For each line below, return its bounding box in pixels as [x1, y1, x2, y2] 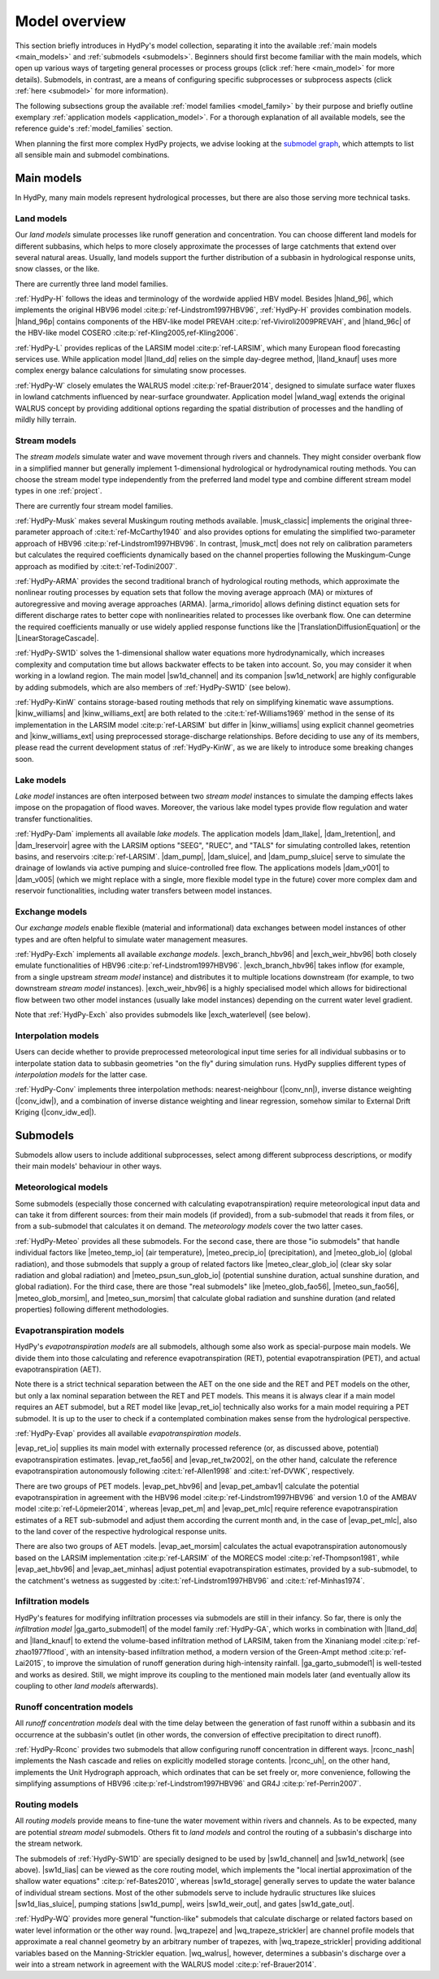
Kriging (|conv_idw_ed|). [15, 1107, 97, 1117]
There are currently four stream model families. [15, 501, 174, 511]
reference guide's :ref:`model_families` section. [15, 124, 173, 133]
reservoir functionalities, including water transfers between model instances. [15, 886, 272, 896]
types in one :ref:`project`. [15, 486, 102, 496]
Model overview [15, 12, 126, 30]
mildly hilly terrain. [15, 415, 77, 424]
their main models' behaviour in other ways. [15, 1161, 163, 1171]
